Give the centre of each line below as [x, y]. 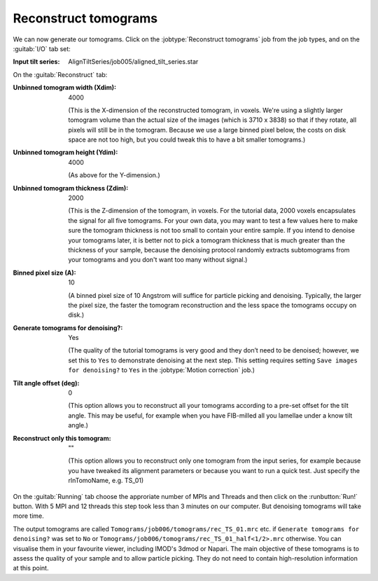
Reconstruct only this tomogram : [62, 438]
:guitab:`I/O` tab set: [42, 48]
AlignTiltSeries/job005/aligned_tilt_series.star [133, 62]
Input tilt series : [36, 62]
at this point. [31, 568]
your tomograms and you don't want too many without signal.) [158, 260]
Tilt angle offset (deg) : [46, 383]
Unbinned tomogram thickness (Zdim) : [71, 188]
